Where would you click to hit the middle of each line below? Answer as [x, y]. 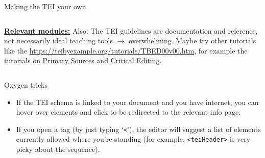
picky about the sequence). [58, 149]
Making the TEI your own [45, 6]
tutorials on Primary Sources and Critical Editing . [83, 60]
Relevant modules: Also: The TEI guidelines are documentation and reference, [131, 30]
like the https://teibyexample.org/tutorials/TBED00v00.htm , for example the [126, 50]
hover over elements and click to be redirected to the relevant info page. [128, 112]
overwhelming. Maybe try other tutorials [192, 41]
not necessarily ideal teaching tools [58, 41]
